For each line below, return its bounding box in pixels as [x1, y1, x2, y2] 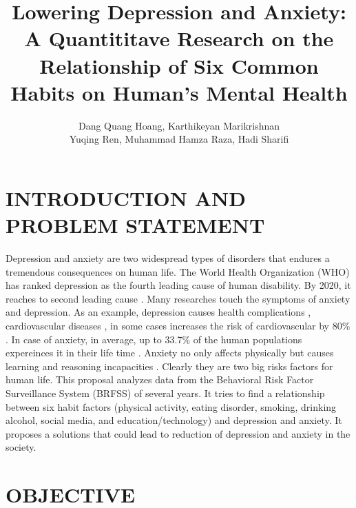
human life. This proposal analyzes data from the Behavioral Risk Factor [6, 372, 314, 387]
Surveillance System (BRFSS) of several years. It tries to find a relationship [6, 385, 325, 400]
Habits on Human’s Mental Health [10, 78, 348, 106]
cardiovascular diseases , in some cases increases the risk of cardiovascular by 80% [6, 318, 350, 332]
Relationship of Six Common [39, 51, 319, 79]
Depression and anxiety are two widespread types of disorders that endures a [6, 251, 330, 265]
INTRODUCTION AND [6, 183, 246, 212]
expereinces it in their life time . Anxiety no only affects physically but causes [6, 345, 334, 360]
